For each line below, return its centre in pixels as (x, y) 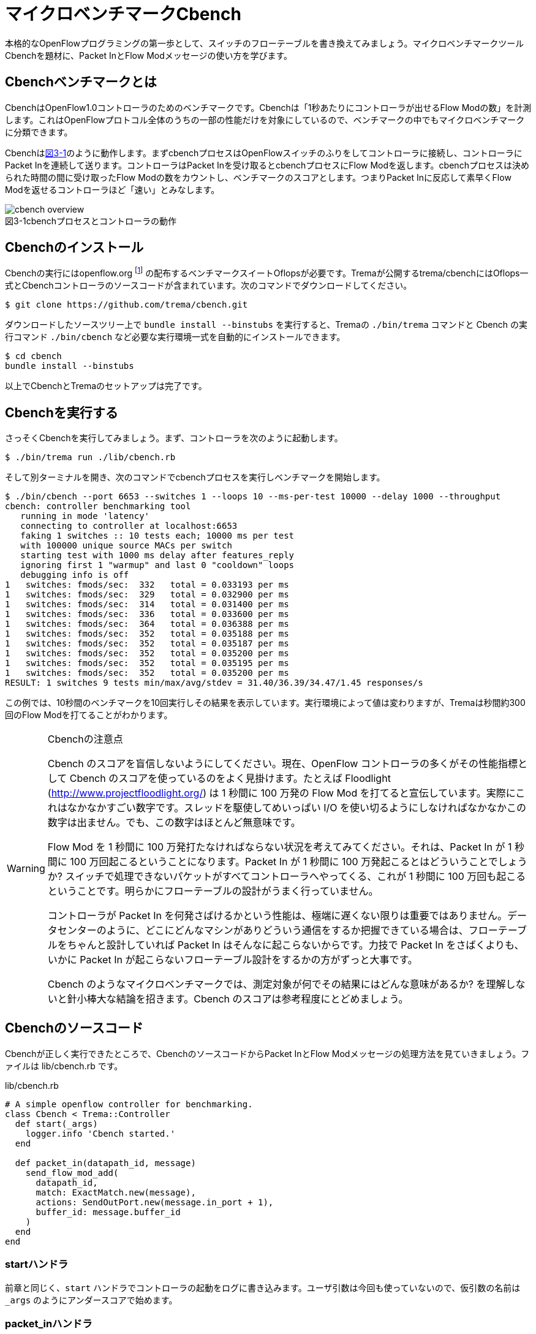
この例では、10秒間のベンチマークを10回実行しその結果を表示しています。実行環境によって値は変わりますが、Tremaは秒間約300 (265, 702)
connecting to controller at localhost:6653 (129, 525)
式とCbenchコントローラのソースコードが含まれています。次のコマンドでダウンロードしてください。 (209, 286)
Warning (26, 868)
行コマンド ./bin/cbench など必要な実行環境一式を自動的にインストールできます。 (175, 337)
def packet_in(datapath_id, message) (105, 1163)
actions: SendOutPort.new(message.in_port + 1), (155, 1202)
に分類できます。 (39, 132)
